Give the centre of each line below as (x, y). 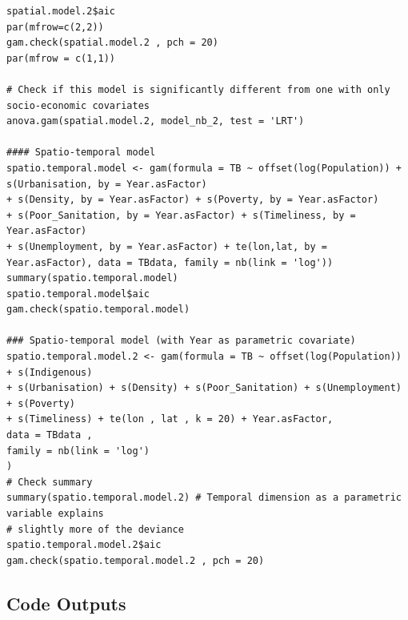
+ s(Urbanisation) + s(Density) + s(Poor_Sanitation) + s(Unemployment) (204, 388)
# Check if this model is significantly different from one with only (198, 89)
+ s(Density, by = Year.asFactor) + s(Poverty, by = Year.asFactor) (193, 200)
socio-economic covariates (78, 105)
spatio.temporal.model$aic (78, 294)
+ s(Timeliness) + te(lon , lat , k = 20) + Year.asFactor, (170, 419)
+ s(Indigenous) (50, 372)
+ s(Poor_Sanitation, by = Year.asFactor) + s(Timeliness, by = (181, 215)
